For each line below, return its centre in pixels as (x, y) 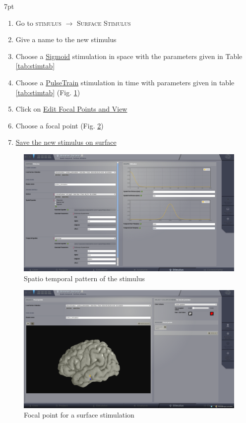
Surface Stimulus (104, 23)
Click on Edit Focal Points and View (71, 109)
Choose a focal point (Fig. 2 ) (60, 125)
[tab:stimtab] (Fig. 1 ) (48, 92)
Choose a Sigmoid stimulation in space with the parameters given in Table (129, 56)
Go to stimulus (38, 23)
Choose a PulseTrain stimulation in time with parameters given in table (125, 82)
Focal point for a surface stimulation (79, 415)
